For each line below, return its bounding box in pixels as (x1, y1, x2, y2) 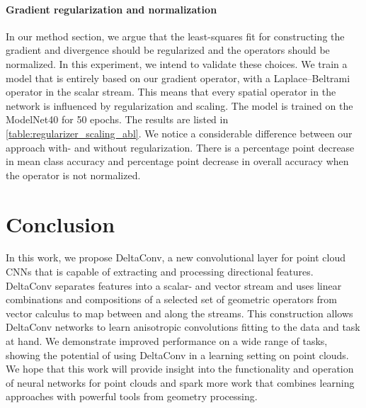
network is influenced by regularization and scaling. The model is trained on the (6, 98, 353, 113)
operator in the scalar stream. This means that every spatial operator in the (6, 84, 336, 99)
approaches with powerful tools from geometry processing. (6, 389, 258, 404)
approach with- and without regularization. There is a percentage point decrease (6, 140, 355, 154)
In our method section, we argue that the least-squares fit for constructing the (6, 28, 345, 43)
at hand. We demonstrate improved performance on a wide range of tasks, (6, 334, 328, 348)
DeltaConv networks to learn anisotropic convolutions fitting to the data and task (6, 319, 360, 334)
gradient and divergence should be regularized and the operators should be (6, 42, 330, 57)
